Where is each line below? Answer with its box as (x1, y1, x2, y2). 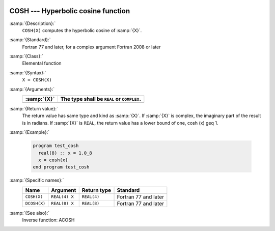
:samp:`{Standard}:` (9, 37, 51, 43)
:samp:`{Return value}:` (9, 106, 59, 112)
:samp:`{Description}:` (9, 20, 56, 26)
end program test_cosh (33, 164, 90, 170)
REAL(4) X (51, 194, 74, 199)
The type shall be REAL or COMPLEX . (60, 96, 141, 103)
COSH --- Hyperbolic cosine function (9, 7, 130, 15)
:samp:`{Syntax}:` (9, 69, 46, 76)
